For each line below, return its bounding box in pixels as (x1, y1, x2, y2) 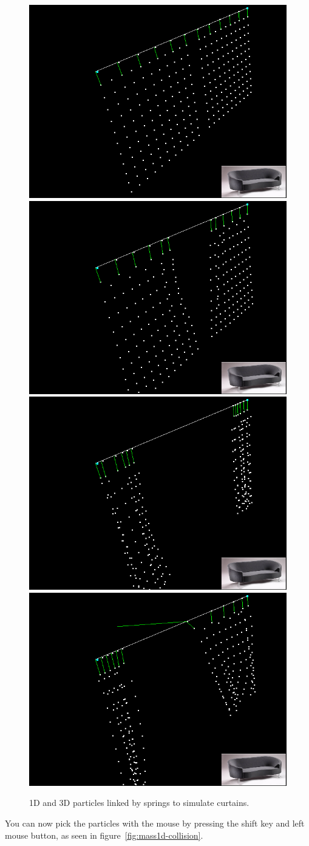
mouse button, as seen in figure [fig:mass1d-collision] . (5, 828, 203, 841)
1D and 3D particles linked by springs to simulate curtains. (29, 796, 250, 809)
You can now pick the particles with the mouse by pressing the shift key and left (5, 816, 305, 829)
